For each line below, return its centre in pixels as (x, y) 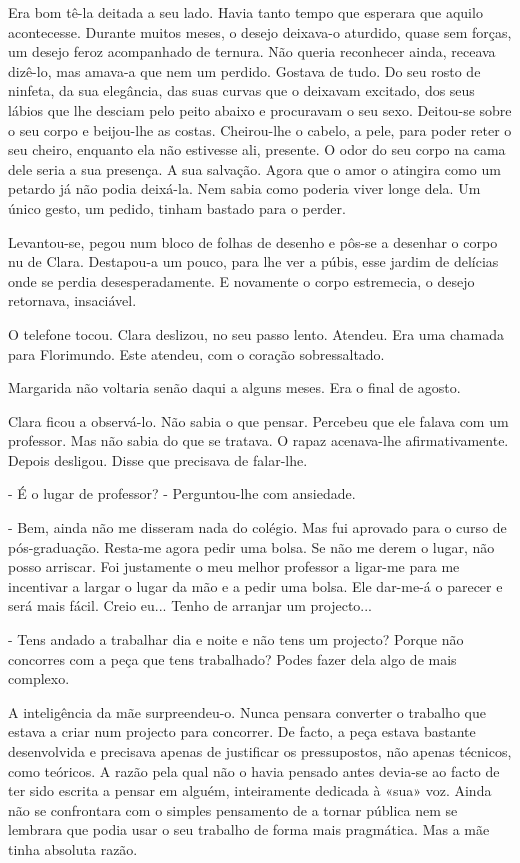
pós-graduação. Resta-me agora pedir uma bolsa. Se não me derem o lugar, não (251, 546)
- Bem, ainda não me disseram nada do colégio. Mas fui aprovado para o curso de (257, 527)
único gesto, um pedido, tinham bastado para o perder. (177, 207)
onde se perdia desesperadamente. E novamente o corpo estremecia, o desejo (241, 280)
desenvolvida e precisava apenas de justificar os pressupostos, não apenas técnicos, (260, 751)
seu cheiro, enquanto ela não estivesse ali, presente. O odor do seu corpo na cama (257, 149)
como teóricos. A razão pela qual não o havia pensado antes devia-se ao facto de (254, 770)
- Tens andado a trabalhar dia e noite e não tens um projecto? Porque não (236, 639)
